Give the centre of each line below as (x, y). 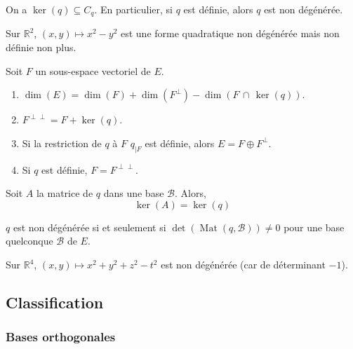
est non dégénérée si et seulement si (89, 227)
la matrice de (65, 193)
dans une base (134, 193)
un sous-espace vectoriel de (93, 70)
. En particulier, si (133, 9)
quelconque (29, 241)
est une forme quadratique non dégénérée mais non (230, 33)
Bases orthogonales (61, 337)
